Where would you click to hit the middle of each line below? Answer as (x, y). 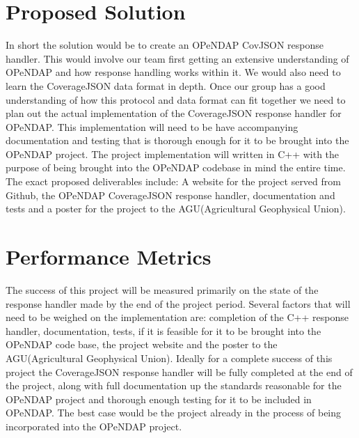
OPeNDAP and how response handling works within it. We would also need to (173, 72)
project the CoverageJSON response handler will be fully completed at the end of (179, 371)
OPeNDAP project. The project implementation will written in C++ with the (173, 154)
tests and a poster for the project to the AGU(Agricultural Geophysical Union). (176, 209)
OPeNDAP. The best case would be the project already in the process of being (174, 413)
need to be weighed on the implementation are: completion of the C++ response (177, 317)
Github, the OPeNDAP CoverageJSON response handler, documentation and (170, 195)
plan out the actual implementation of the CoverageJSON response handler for (174, 113)
